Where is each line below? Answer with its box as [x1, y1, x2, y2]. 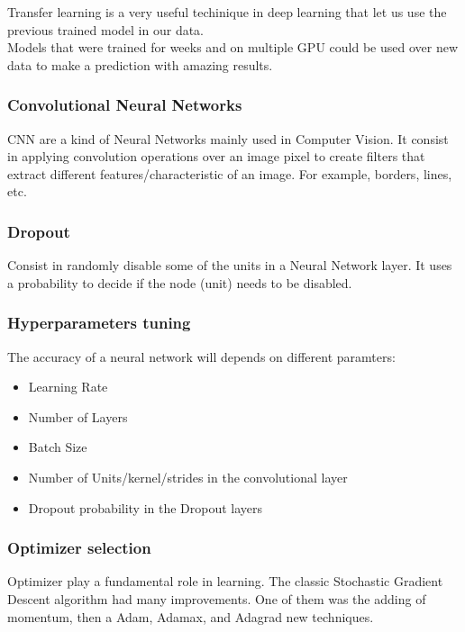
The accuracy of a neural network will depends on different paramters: [7, 347, 396, 366]
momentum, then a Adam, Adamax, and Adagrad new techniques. [7, 607, 374, 626]
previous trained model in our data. [7, 20, 205, 39]
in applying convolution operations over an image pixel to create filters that [7, 147, 425, 166]
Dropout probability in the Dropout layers [28, 498, 263, 517]
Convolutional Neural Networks [7, 94, 242, 116]
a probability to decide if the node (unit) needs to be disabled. [7, 273, 352, 292]
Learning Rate [28, 377, 108, 396]
